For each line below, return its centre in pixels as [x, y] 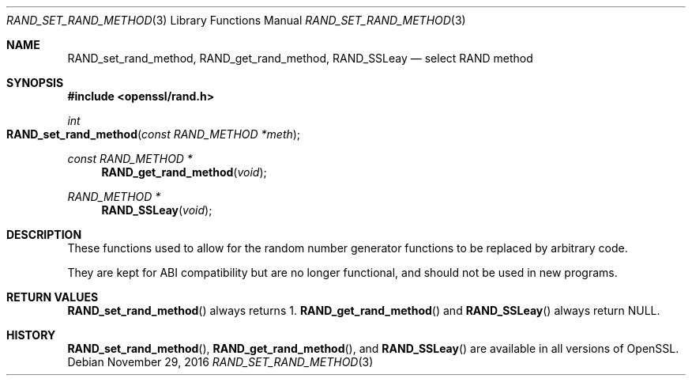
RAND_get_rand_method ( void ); [184, 172]
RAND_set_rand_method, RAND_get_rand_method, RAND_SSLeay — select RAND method [300, 58]
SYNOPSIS [35, 83]
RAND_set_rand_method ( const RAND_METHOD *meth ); [154, 134]
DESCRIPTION [44, 234]
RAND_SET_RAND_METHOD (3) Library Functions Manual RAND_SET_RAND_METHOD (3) [236, 20]
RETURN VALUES [53, 297]
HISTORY [31, 335]
